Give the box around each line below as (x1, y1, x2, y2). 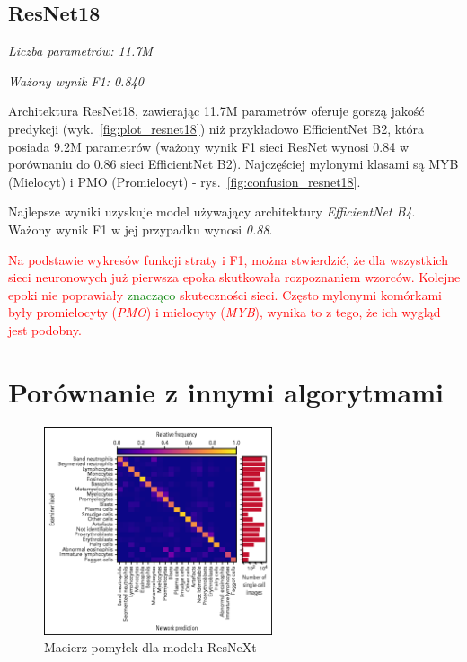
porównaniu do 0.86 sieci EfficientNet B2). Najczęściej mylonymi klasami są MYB (8, 154, 459, 173)
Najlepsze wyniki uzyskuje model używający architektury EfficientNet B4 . (8, 202, 416, 221)
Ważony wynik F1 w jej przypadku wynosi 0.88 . (8, 219, 273, 238)
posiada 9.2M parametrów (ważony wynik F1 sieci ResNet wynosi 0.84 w (8, 137, 410, 155)
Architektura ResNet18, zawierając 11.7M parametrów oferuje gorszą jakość (8, 102, 425, 120)
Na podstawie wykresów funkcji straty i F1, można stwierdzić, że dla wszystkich (8, 250, 448, 269)
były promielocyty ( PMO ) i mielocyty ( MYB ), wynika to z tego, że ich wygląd (8, 303, 441, 322)
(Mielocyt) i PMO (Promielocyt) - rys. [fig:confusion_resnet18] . (8, 172, 361, 190)
